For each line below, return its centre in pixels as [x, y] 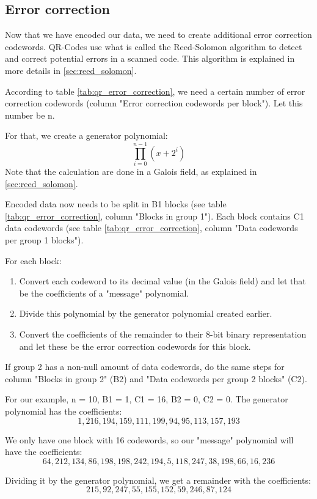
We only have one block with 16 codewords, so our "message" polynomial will [149, 439]
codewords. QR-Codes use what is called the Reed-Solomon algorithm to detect [154, 46]
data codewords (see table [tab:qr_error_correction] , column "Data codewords [151, 228]
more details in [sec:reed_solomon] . [71, 70]
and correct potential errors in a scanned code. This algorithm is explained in [150, 58]
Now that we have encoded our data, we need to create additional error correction [158, 35]
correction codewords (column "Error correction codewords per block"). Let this [154, 103]
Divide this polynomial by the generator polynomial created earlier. [146, 313]
